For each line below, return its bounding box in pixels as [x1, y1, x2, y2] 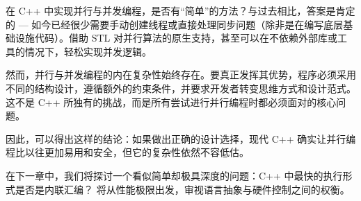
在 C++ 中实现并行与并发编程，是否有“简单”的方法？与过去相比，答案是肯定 [6, 3, 355, 17]
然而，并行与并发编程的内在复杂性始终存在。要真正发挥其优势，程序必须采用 [6, 67, 356, 82]
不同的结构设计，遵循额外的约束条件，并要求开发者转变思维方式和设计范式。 [6, 80, 356, 95]
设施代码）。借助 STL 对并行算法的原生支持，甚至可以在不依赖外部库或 [15, 30, 337, 45]
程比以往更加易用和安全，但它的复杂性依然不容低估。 [6, 145, 249, 159]
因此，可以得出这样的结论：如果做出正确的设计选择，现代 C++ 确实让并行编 [6, 131, 356, 146]
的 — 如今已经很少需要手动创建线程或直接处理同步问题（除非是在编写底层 [6, 17, 344, 31]
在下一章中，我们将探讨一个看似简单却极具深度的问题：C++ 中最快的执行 [6, 168, 343, 182]
